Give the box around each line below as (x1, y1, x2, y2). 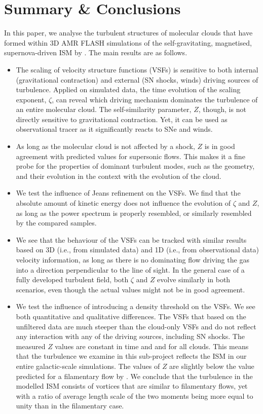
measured (16, 341, 46, 351)
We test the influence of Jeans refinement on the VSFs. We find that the (16, 187, 241, 198)
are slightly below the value (169, 360, 254, 371)
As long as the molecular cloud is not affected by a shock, (16, 141, 195, 152)
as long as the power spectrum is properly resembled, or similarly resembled (16, 207, 252, 218)
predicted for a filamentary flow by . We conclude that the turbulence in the (16, 370, 253, 381)
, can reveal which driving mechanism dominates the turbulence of (52, 94, 258, 104)
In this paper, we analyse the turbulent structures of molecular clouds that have (4, 27, 253, 38)
